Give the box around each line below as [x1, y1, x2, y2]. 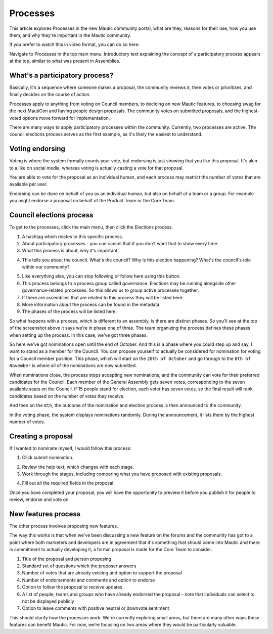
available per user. [9, 181, 48, 187]
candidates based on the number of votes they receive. [9, 393, 125, 399]
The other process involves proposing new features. [9, 523, 118, 529]
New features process [9, 510, 81, 518]
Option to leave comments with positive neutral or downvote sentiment [22, 605, 169, 611]
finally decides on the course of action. [9, 92, 91, 98]
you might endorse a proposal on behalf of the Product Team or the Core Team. [9, 198, 175, 204]
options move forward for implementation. [22, 115, 110, 121]
